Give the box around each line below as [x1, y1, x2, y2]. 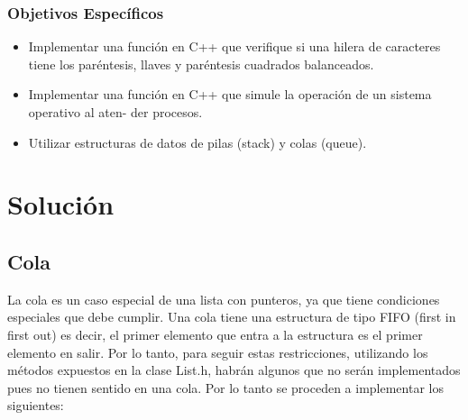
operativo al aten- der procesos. [28, 103, 203, 121]
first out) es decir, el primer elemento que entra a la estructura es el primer [7, 324, 423, 343]
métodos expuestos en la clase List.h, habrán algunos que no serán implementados [7, 361, 461, 379]
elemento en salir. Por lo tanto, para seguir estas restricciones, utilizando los [7, 342, 428, 361]
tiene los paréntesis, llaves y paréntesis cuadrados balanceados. [28, 54, 374, 73]
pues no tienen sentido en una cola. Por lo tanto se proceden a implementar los [7, 378, 444, 397]
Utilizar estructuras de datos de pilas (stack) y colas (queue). [28, 132, 367, 151]
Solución [7, 186, 115, 223]
